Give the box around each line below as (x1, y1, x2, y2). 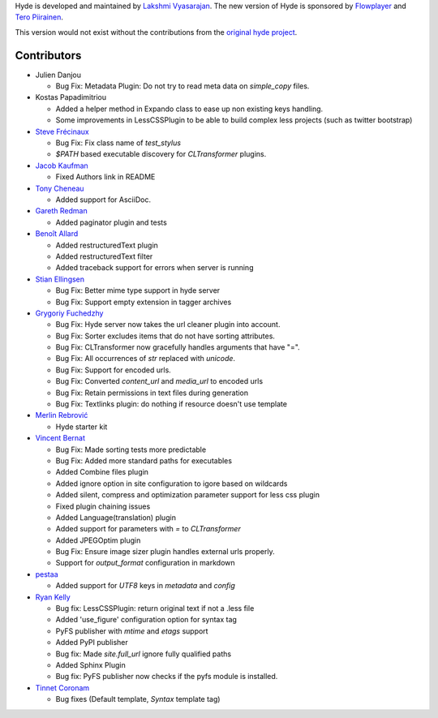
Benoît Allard (35, 229, 79, 239)
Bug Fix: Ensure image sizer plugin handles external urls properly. (55, 547, 275, 557)
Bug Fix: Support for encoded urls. (55, 365, 172, 375)
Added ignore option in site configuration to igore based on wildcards (55, 479, 288, 488)
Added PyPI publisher (55, 638, 129, 647)
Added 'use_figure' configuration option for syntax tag (55, 615, 237, 625)
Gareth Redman (35, 206, 88, 216)
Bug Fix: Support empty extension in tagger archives (55, 297, 232, 307)
